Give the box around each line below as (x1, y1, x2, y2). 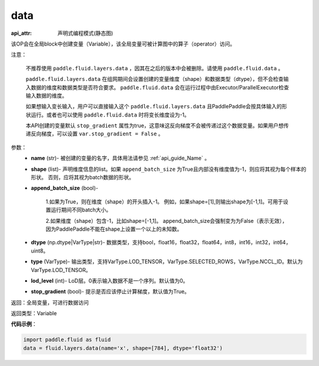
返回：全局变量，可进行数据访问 (11, 299, 89, 306)
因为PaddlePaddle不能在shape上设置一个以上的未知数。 (45, 225, 183, 232)
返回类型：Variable (11, 310, 57, 317)
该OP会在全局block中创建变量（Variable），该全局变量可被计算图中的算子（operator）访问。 (11, 40, 236, 47)
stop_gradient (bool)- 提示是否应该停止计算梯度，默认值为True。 (31, 288, 190, 295)
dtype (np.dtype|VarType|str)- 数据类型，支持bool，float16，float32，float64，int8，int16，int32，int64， (31, 239, 291, 246)
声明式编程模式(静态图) (57, 30, 113, 37)
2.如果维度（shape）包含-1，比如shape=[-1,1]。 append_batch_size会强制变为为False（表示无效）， (45, 217, 288, 224)
